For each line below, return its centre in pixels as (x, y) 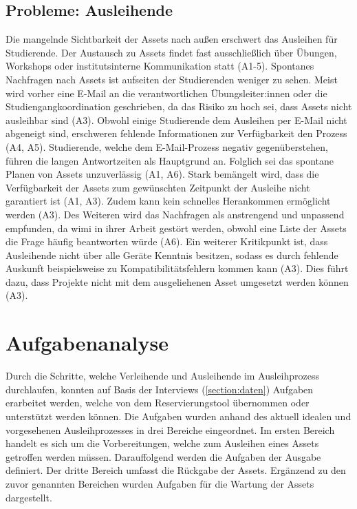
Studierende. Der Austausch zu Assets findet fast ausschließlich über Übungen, (171, 52)
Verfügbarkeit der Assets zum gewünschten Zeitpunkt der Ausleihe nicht (158, 187)
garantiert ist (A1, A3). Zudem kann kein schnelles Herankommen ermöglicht (168, 201)
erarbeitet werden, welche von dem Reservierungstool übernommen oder (158, 403)
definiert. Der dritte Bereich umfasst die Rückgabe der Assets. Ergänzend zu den (176, 470)
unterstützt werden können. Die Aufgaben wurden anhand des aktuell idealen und (178, 416)
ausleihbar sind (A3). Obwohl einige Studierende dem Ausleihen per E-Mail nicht (176, 120)
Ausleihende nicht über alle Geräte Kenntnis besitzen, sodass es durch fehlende (172, 254)
